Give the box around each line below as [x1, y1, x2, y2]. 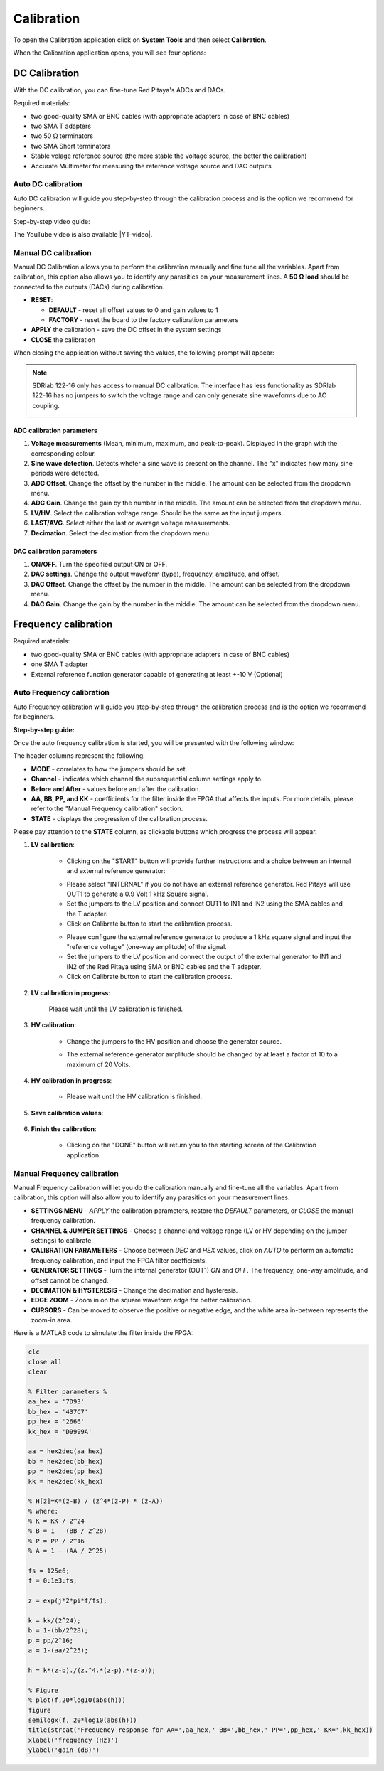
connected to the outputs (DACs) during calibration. [13, 282, 165, 291]
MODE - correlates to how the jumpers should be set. [31, 764, 188, 773]
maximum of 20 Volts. [66, 1060, 131, 1069]
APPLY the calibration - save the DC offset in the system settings [31, 326, 222, 334]
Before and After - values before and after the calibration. [31, 784, 201, 793]
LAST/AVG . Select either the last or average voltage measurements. [31, 519, 230, 528]
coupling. [32, 401, 60, 410]
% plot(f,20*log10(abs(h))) [28, 1696, 126, 1704]
